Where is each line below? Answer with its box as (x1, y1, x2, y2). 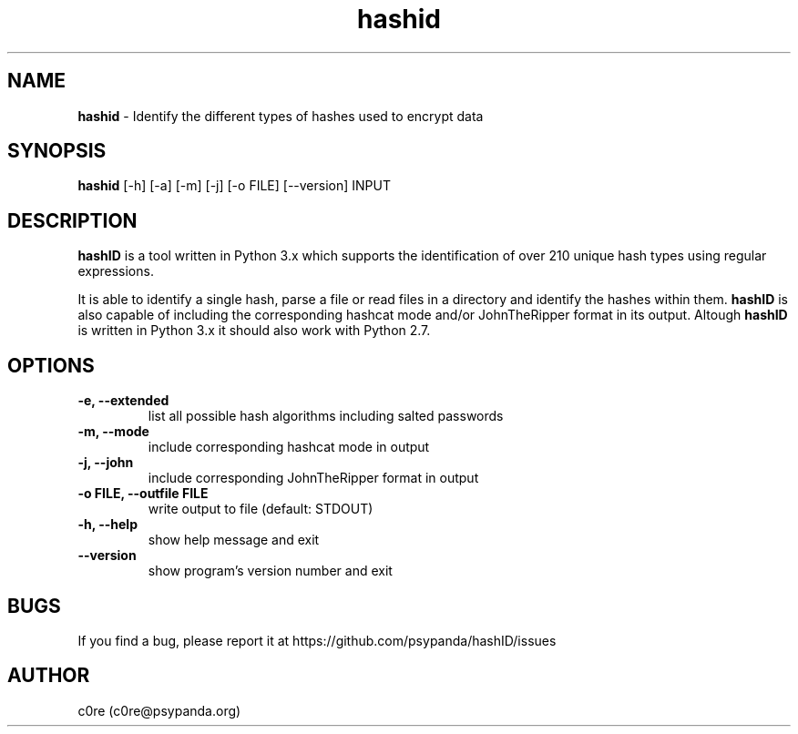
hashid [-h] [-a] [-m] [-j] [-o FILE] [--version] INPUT (77, 178, 391, 194)
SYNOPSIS (7, 139, 107, 163)
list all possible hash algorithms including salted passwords (148, 408, 504, 424)
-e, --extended (77, 392, 169, 409)
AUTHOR (7, 664, 90, 688)
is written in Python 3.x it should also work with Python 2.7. (77, 322, 431, 339)
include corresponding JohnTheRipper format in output (148, 470, 479, 486)
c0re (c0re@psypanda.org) (77, 702, 241, 719)
